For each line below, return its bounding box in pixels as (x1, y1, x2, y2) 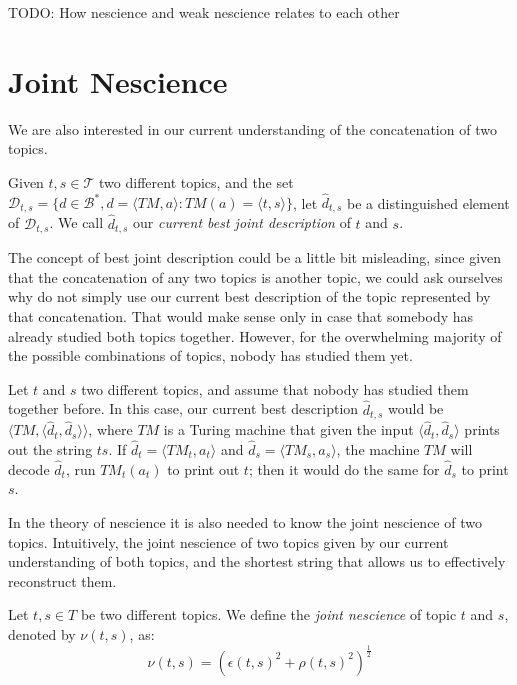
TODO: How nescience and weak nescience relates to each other (8, 2, 400, 22)
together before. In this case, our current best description (8, 398, 359, 419)
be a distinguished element (347, 192, 510, 212)
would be (388, 398, 444, 419)
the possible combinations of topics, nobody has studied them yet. (8, 345, 413, 366)
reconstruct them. (8, 570, 117, 591)
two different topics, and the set (99, 171, 294, 192)
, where (88, 419, 133, 440)
